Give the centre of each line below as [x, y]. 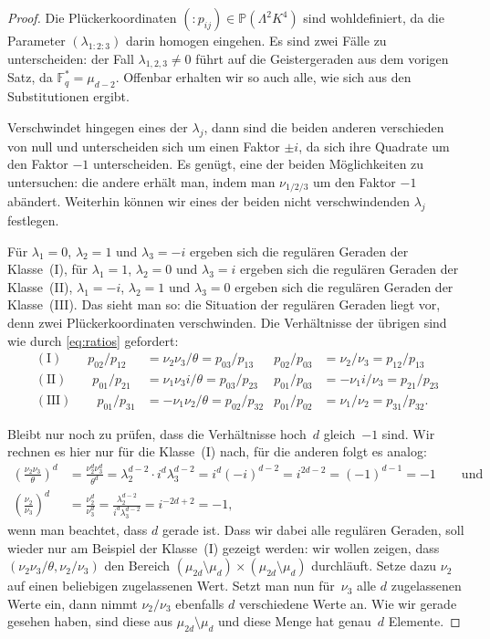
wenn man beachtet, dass [78, 529]
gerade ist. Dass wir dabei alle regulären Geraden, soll [313, 529]
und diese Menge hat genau [295, 621]
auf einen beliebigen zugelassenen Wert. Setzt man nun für [171, 586]
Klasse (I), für [48, 269]
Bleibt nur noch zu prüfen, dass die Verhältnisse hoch [157, 433]
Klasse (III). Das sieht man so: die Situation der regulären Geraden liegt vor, [224, 304]
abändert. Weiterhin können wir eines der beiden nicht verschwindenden [209, 201]
